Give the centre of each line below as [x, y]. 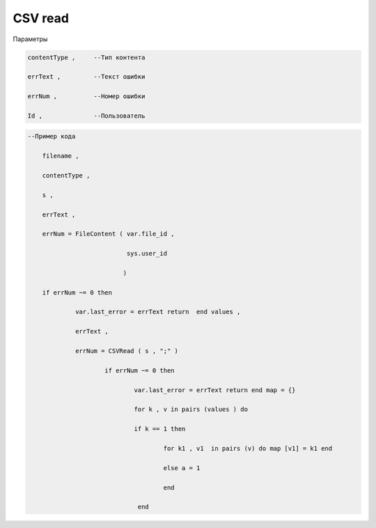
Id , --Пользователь [86, 116]
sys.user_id [147, 254]
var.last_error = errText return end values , [158, 312]
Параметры [30, 39]
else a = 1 [182, 468]
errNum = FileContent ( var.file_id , [108, 234]
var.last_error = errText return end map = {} [215, 390]
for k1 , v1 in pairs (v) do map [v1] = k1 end [248, 448]
